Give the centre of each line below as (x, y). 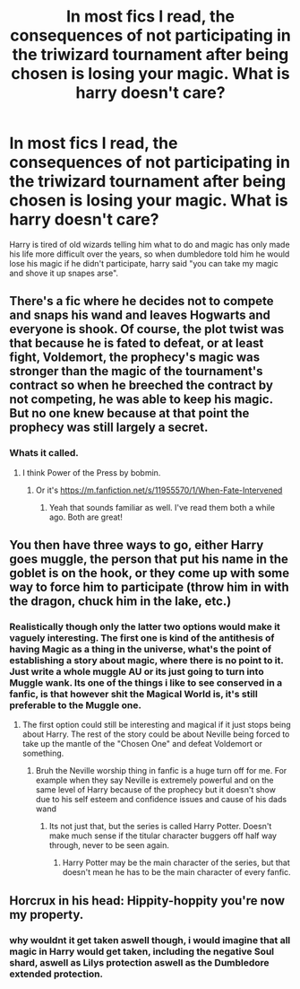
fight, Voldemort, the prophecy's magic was (135, 358)
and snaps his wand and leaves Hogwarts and (140, 315)
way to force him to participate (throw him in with (149, 587)
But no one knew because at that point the (129, 413)
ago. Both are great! (86, 517)
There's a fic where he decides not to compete (142, 301)
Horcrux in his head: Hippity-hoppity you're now (147, 901)
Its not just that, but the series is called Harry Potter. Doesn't (160, 827)
